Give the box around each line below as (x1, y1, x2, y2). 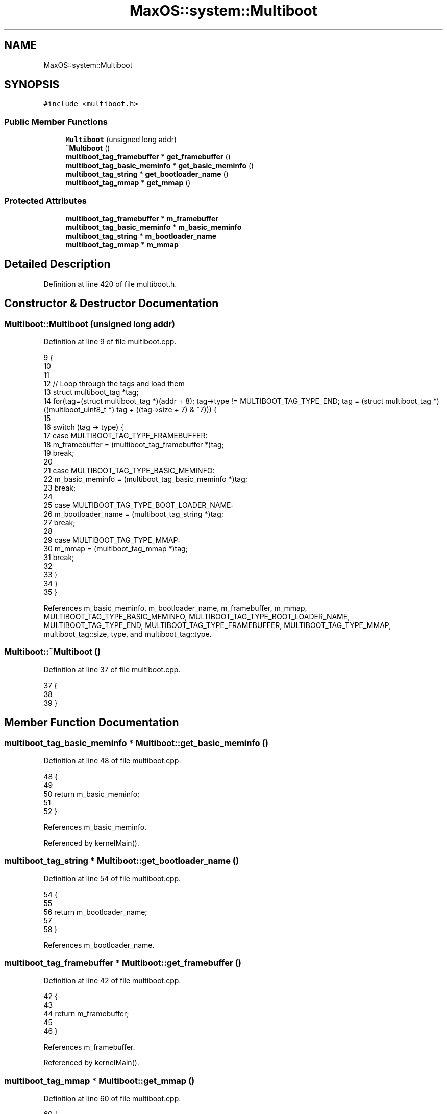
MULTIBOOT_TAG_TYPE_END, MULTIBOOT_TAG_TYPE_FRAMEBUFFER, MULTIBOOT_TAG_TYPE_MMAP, (43, 621, 391, 630)
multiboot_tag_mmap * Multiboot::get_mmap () (4, 1075, 195, 1086)
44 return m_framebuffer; (43, 1009, 129, 1018)
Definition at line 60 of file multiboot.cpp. (43, 1094, 181, 1103)
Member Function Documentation (4, 716, 179, 729)
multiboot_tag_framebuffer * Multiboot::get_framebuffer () (4, 958, 241, 968)
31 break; (43, 553, 74, 562)
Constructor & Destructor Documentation (4, 297, 219, 310)
